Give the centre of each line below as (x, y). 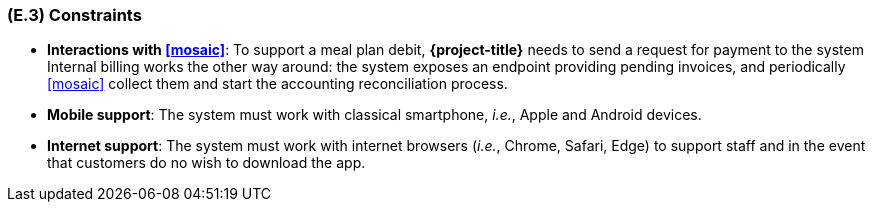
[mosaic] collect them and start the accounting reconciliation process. (277, 84)
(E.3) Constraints (74, 15)
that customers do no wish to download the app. (206, 163)
